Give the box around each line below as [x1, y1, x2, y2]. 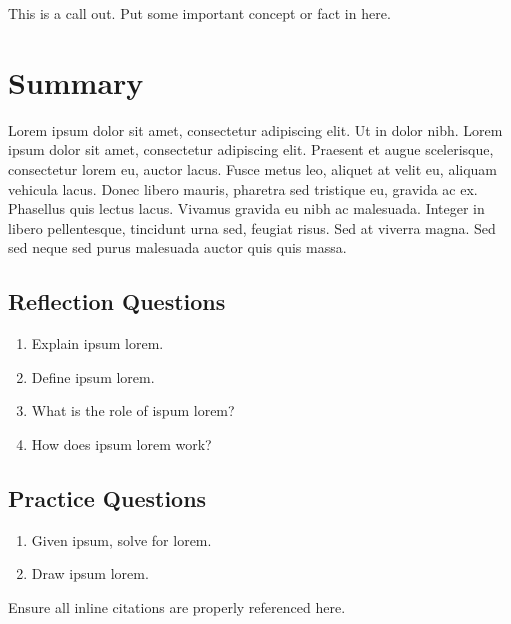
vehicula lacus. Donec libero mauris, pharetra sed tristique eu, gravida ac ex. [8, 178, 478, 199]
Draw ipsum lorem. [31, 563, 149, 584]
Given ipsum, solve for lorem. [31, 529, 212, 550]
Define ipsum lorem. [31, 366, 155, 387]
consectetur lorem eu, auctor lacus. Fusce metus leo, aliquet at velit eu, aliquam [8, 158, 498, 179]
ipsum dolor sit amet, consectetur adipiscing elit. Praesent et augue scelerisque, [8, 139, 494, 160]
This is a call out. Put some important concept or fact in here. [8, 3, 391, 23]
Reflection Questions [8, 286, 226, 317]
